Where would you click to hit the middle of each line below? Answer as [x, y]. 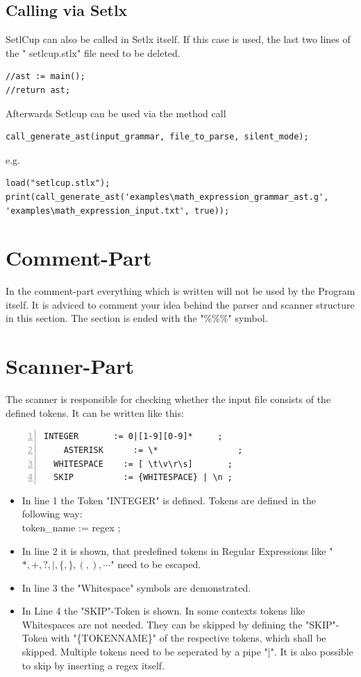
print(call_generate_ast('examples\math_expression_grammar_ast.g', [167, 197]
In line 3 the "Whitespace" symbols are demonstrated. [136, 587]
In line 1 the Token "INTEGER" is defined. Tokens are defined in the [169, 500]
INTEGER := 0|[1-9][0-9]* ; [133, 437]
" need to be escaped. [156, 564]
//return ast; [38, 90]
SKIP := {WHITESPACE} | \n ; [143, 478]
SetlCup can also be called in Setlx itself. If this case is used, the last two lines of [178, 39]
